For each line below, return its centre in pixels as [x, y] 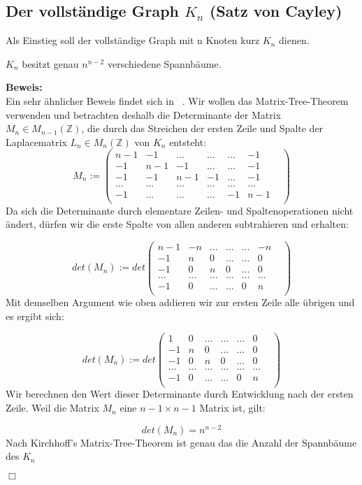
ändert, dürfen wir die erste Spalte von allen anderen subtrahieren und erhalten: [177, 224]
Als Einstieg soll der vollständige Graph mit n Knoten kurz [133, 40]
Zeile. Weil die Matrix [52, 408]
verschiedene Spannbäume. [164, 63]
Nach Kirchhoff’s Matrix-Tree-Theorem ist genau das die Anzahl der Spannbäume [181, 442]
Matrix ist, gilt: [232, 408]
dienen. [294, 40]
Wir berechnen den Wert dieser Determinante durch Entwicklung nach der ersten [180, 394]
